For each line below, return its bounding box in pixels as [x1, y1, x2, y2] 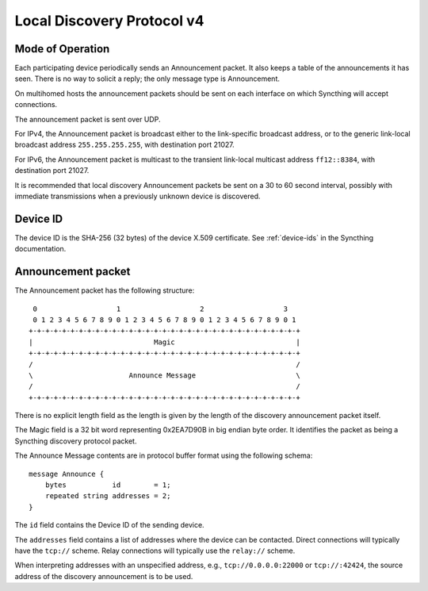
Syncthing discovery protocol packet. [14, 436, 137, 446]
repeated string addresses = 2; [44, 492, 171, 501]
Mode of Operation [14, 42, 110, 56]
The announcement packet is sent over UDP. [14, 114, 161, 124]
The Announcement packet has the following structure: [14, 286, 195, 295]
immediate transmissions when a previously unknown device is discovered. [14, 191, 261, 201]
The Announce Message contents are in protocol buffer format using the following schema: [14, 451, 313, 460]
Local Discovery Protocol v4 [14, 12, 204, 29]
